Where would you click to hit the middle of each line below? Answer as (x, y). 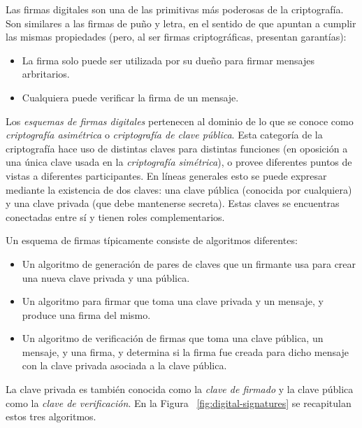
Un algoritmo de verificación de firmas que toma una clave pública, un (173, 338)
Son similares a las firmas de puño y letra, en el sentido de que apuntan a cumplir (181, 23)
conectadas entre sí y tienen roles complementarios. (115, 216)
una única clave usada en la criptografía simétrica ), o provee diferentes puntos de (179, 162)
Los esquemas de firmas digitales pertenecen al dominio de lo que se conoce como (180, 121)
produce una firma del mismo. (86, 314)
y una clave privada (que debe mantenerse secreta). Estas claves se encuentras (173, 203)
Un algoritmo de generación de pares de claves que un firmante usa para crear (189, 263)
